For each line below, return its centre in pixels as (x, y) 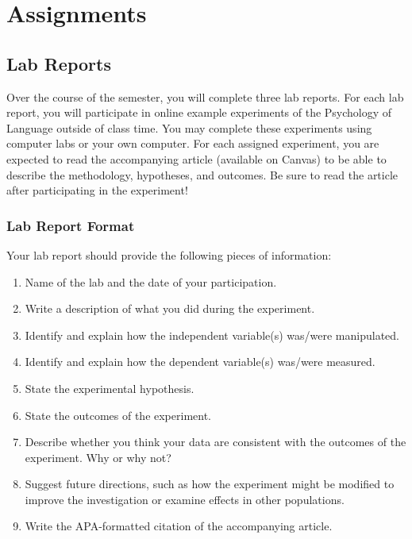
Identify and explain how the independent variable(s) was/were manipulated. (212, 335)
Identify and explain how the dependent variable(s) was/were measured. (200, 362)
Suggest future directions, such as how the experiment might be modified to (210, 484)
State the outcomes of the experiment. (118, 415)
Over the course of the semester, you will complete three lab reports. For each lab (205, 96)
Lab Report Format (71, 225)
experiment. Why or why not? (98, 457)
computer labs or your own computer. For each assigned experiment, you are (193, 143)
